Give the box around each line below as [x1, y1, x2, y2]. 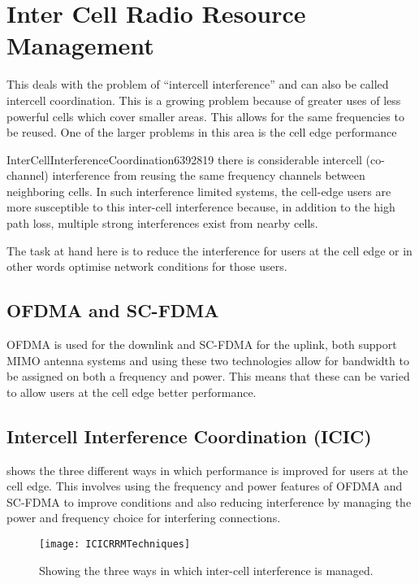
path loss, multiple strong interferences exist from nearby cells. [6, 215, 318, 232]
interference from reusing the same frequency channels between [52, 167, 365, 184]
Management [6, 28, 154, 62]
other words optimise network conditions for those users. [6, 258, 287, 275]
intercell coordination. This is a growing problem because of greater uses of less [6, 91, 401, 108]
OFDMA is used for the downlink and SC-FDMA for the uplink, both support [6, 336, 397, 353]
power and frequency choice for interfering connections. [6, 509, 281, 526]
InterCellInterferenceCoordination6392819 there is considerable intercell [6, 150, 362, 168]
